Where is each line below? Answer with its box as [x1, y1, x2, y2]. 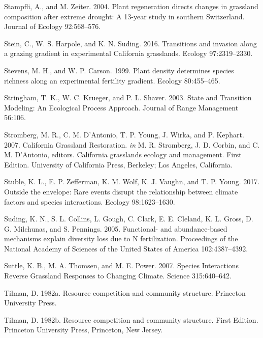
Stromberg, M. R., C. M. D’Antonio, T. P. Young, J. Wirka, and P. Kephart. [4, 129, 244, 139]
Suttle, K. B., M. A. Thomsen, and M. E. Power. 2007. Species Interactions [4, 260, 239, 271]
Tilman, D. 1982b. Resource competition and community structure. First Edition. [4, 314, 258, 325]
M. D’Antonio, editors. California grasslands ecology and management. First [4, 149, 242, 160]
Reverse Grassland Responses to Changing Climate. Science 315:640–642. [4, 270, 232, 281]
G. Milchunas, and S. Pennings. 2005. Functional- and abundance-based [4, 223, 227, 234]
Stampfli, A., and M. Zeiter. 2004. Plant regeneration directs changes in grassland [4, 1, 258, 11]
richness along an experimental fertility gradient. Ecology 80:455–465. [4, 75, 220, 86]
